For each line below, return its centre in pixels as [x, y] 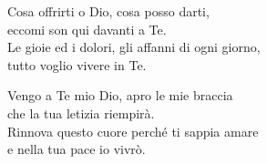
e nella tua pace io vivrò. [77, 149]
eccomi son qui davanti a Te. [87, 29]
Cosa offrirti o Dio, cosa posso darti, [108, 11]
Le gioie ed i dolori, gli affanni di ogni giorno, [134, 47]
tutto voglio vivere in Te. [77, 64]
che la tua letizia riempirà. [81, 113]
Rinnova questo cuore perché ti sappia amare [133, 131]
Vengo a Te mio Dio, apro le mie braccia [120, 95]
